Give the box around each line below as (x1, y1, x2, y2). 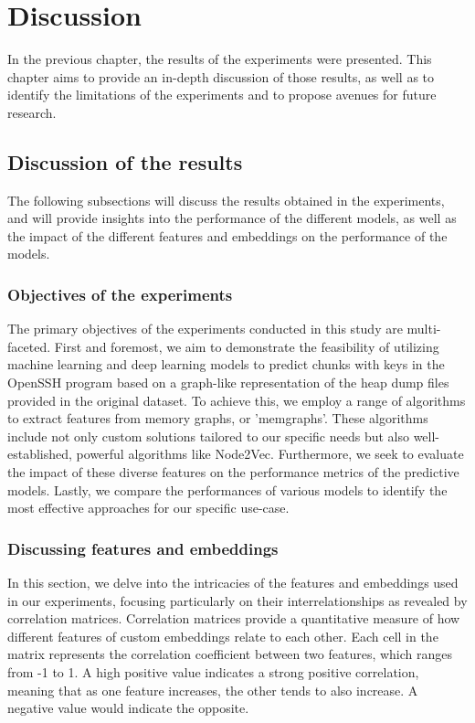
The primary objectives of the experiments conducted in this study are (7, 319, 403, 338)
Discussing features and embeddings (7, 537, 279, 559)
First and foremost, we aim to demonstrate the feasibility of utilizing (54, 336, 439, 356)
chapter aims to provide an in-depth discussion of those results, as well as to (7, 67, 435, 86)
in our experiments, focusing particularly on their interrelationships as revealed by (7, 590, 468, 610)
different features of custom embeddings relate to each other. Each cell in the (7, 626, 438, 645)
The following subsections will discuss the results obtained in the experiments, (7, 190, 445, 209)
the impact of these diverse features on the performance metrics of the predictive (7, 463, 459, 482)
